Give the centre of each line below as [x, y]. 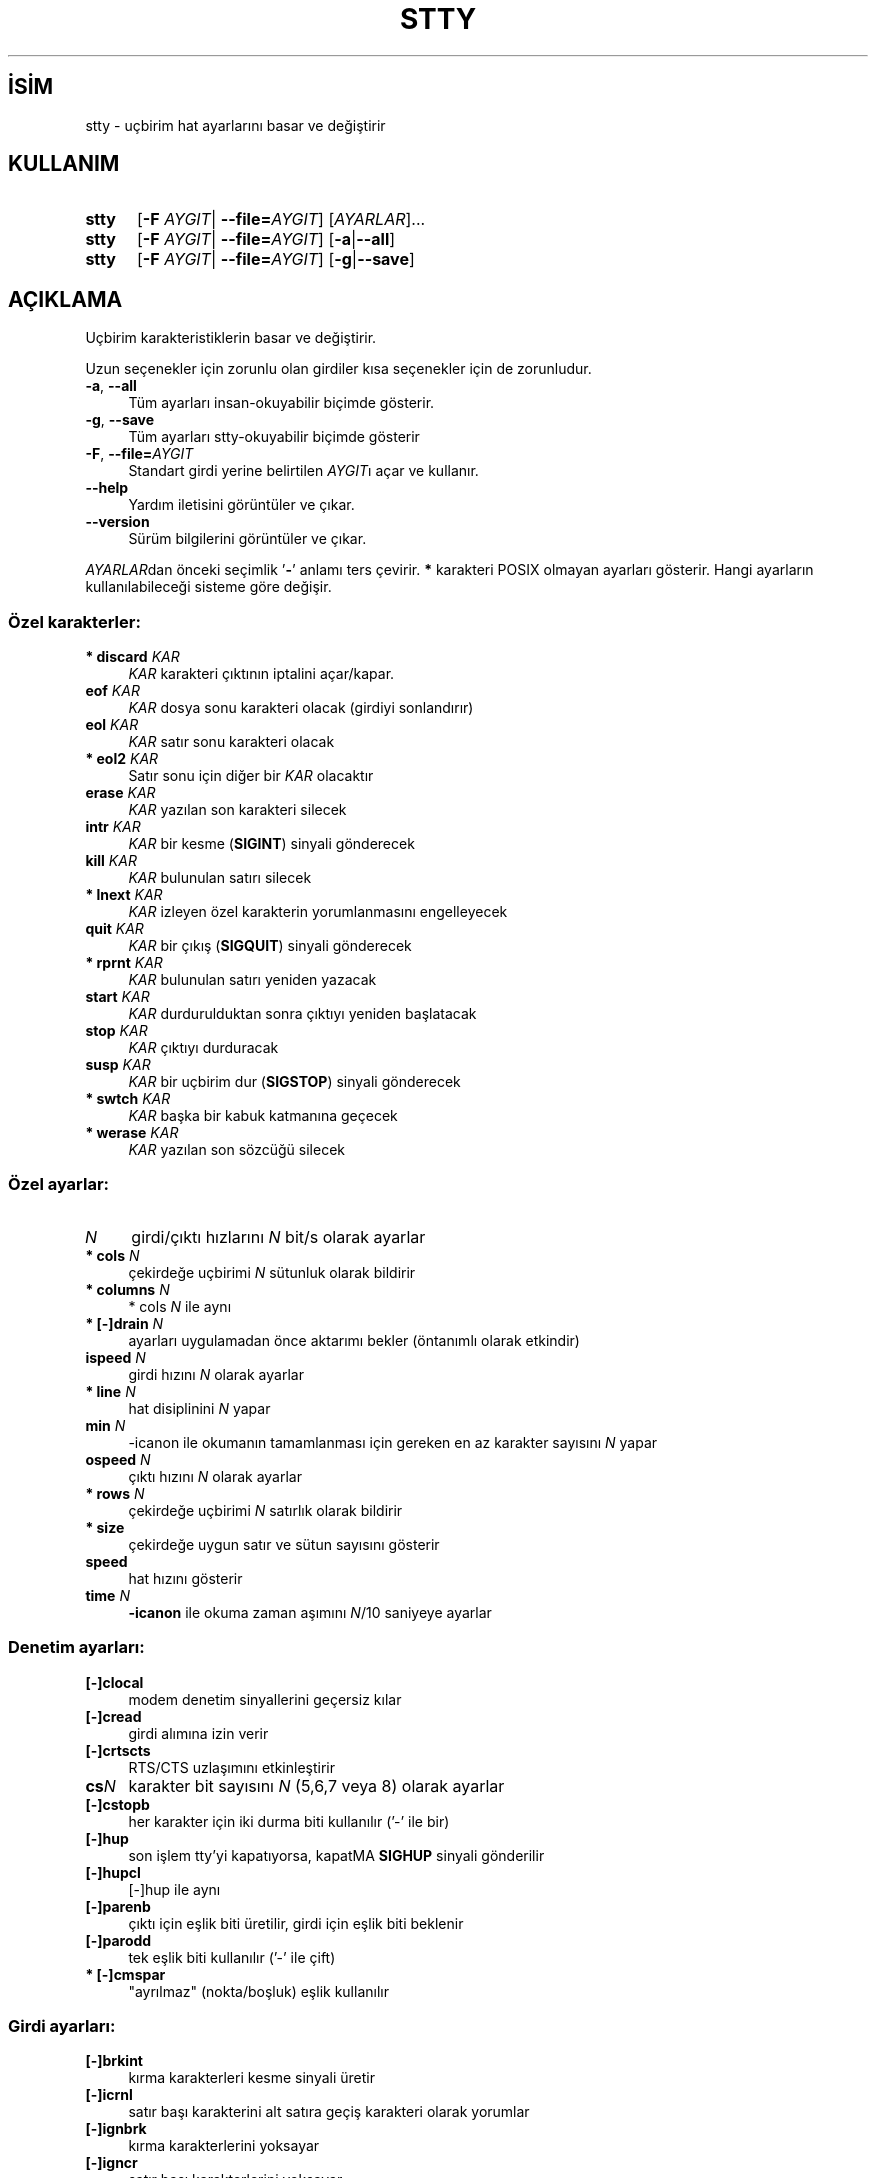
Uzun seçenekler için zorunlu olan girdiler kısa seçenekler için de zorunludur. [338, 369]
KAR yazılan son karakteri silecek [237, 810]
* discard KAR [132, 657]
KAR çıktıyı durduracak [203, 1048]
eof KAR [112, 691]
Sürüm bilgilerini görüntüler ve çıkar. [247, 539]
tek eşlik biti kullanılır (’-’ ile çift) [232, 1957]
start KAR [117, 997]
